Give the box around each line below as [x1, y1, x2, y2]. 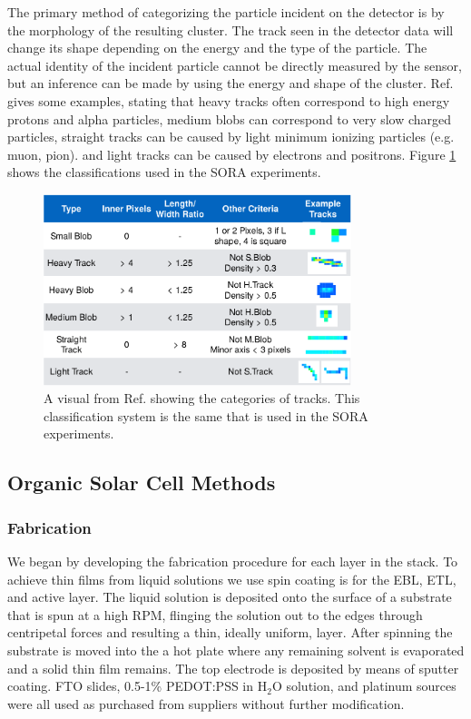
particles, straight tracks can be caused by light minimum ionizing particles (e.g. [7, 127, 455, 146]
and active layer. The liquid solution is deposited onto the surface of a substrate [7, 587, 452, 606]
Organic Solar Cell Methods [7, 468, 276, 497]
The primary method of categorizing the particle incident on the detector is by [7, 3, 445, 21]
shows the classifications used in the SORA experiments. [7, 163, 321, 182]
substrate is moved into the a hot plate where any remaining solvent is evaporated [7, 641, 465, 659]
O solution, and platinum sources [271, 676, 456, 695]
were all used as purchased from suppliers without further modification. [7, 694, 405, 713]
